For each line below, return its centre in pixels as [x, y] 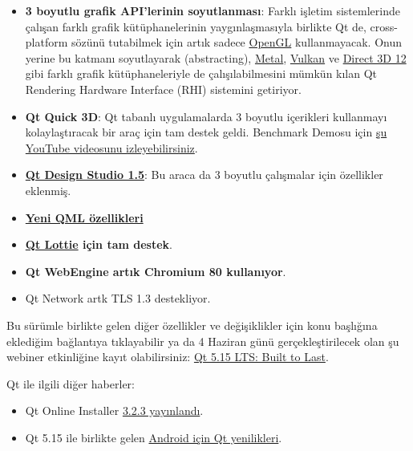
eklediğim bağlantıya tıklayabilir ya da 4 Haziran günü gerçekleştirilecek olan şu [203, 341]
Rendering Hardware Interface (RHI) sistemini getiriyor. [163, 89]
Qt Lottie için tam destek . [99, 244]
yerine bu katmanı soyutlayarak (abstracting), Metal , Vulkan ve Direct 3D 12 [216, 57]
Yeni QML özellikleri [84, 217]
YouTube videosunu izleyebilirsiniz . [111, 147]
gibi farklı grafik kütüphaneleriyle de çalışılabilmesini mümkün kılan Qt [201, 73]
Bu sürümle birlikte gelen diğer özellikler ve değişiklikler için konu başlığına [192, 325]
